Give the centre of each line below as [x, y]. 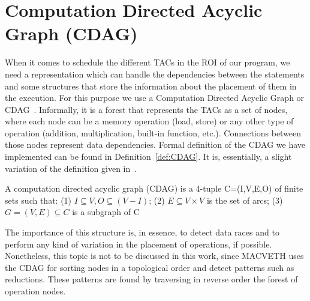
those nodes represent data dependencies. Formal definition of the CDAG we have [155, 144]
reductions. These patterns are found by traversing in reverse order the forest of [151, 279]
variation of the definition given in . [71, 168]
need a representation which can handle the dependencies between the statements [155, 74]
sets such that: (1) [38, 200]
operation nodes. [35, 291]
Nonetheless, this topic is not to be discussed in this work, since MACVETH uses [154, 256]
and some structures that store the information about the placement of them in [151, 86]
